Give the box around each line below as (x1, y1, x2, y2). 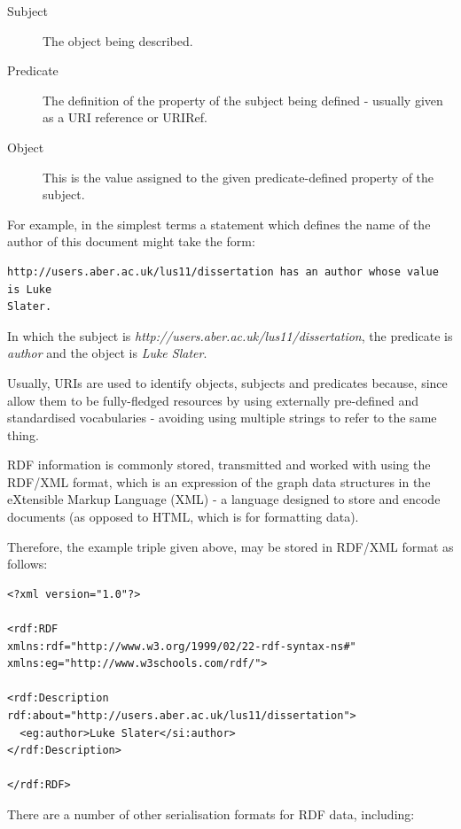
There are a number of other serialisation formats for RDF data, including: (7, 804, 415, 823)
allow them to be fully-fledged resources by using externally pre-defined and (7, 391, 418, 409)
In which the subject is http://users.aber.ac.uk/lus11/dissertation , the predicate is (7, 326, 453, 345)
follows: (7, 554, 48, 573)
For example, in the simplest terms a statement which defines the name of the (7, 214, 431, 233)
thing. (7, 425, 39, 444)
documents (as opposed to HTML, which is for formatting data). (7, 507, 359, 526)
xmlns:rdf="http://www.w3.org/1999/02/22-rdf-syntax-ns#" (7, 639, 356, 653)
